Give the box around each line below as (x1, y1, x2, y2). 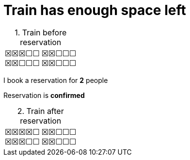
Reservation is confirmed (3, 91, 85, 99)
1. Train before (15, 27, 67, 37)
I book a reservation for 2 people (3, 76, 108, 84)
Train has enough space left (3, 2, 186, 18)
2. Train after (17, 106, 64, 116)
